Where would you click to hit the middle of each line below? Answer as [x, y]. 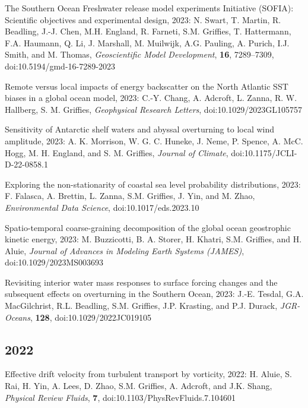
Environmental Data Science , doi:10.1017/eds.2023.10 [102, 207]
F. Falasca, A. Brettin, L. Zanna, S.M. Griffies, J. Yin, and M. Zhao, [130, 196]
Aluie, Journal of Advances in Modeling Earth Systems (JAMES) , [125, 250]
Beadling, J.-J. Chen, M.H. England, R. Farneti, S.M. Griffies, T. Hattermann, [148, 31]
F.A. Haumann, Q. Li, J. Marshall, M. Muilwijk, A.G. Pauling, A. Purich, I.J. [147, 42]
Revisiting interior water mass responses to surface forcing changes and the [141, 282]
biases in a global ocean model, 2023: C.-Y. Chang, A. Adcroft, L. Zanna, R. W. [151, 98]
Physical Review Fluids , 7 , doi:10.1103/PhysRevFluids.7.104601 [120, 397]
